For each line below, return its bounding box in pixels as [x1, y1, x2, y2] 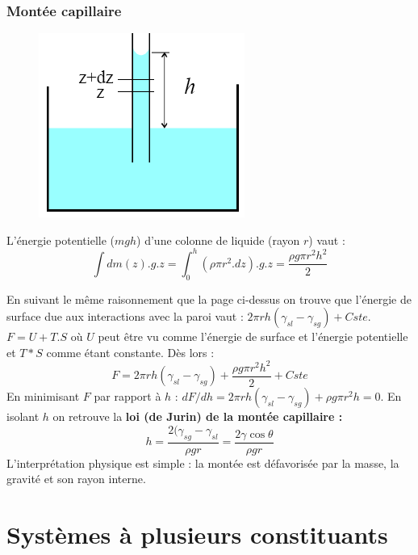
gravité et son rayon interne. [6, 470, 146, 487]
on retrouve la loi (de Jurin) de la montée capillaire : [52, 408, 343, 425]
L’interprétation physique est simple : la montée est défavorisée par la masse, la [6, 454, 399, 471]
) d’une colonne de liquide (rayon [136, 231, 300, 248]
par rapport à [94, 388, 161, 405]
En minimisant [6, 388, 80, 405]
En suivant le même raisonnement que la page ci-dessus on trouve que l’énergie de [6, 290, 412, 307]
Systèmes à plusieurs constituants [6, 518, 388, 551]
